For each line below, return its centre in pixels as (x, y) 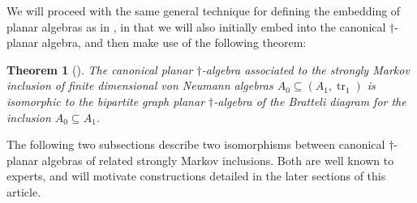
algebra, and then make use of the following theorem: (174, 42)
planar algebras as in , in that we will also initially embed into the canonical (196, 26)
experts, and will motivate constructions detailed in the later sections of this (196, 176)
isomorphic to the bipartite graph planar (106, 101)
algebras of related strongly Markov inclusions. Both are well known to (218, 160)
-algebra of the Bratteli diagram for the (310, 101)
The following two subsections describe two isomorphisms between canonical (196, 144)
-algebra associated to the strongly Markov (305, 69)
